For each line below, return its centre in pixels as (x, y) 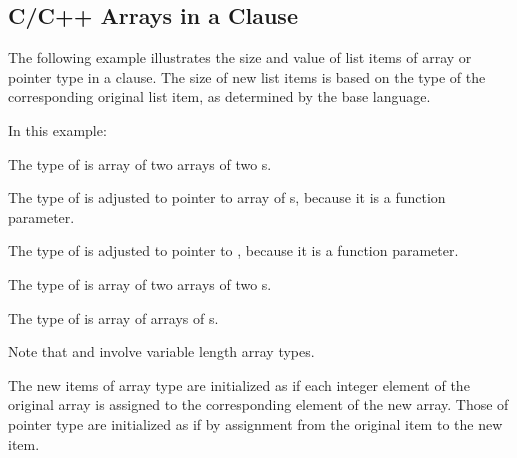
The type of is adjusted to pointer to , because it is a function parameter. (233, 250)
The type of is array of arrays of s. (113, 317)
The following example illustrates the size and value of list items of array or (240, 57)
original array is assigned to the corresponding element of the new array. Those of (258, 404)
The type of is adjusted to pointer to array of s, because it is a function (227, 197)
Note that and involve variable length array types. (161, 351)
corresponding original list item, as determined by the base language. (219, 96)
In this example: (57, 129)
